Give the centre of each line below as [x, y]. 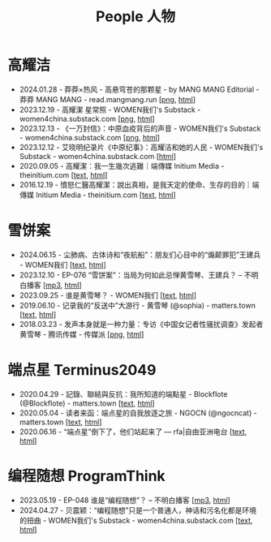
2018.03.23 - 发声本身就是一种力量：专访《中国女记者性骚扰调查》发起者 [141, 324]
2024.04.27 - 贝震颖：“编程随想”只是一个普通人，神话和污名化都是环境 [138, 510]
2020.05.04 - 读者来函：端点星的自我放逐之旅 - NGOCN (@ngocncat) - [138, 413]
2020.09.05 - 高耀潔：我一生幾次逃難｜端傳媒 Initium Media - [122, 166]
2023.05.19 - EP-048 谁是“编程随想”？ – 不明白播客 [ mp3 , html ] [125, 500]
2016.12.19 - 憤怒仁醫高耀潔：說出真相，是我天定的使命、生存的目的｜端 [139, 184]
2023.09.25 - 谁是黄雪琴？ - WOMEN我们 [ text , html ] [108, 295]
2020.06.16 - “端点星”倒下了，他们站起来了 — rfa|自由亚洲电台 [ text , [133, 432]
